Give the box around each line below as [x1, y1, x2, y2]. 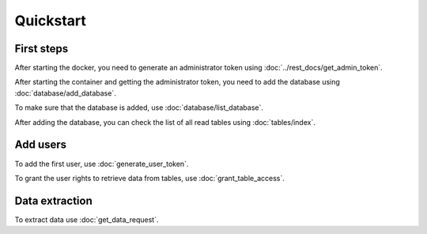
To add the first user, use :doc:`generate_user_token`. [14, 159, 189, 168]
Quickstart [14, 12, 87, 29]
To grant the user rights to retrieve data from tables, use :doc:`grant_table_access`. [14, 173, 285, 183]
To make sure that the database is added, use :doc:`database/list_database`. [14, 103, 264, 112]
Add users [14, 138, 67, 152]
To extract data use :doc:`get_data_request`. [14, 214, 159, 225]
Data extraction [14, 194, 93, 207]
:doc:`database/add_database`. [14, 88, 116, 98]
